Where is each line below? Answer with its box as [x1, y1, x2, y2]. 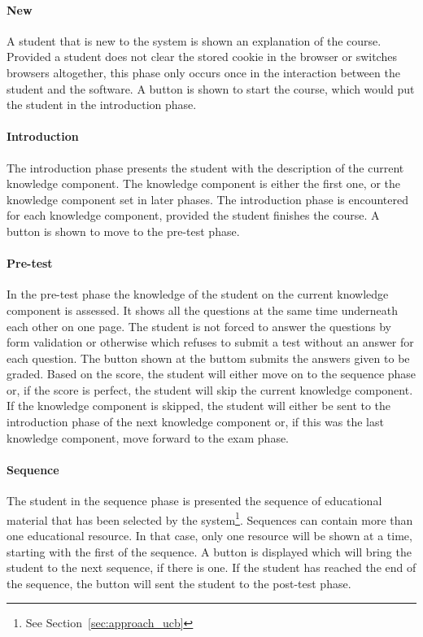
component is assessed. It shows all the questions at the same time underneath [7, 301, 399, 318]
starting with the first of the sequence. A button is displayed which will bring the [7, 543, 412, 560]
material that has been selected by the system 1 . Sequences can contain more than [7, 508, 413, 528]
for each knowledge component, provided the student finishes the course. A [7, 207, 380, 224]
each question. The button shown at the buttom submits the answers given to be [7, 349, 410, 366]
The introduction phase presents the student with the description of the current [7, 159, 404, 176]
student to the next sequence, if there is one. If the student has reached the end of [7, 559, 416, 576]
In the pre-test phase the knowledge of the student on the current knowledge [7, 286, 389, 303]
